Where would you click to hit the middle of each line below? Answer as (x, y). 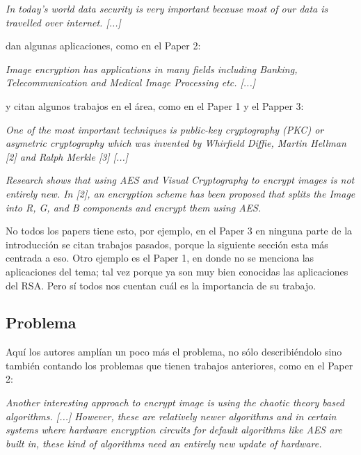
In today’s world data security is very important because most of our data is (167, 8)
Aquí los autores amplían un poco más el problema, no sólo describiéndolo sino (174, 352)
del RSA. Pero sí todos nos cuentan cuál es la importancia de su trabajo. (161, 285)
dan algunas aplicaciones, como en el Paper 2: (103, 46)
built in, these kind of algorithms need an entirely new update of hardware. (164, 443)
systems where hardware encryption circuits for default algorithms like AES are (174, 430)
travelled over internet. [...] (63, 22)
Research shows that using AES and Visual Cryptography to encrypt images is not (180, 180)
